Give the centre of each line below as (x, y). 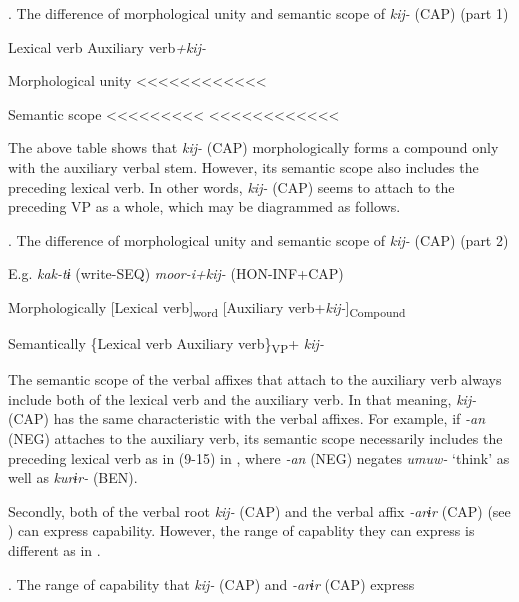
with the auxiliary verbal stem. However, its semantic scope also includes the (243, 166)
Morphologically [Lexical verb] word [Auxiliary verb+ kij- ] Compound (207, 308)
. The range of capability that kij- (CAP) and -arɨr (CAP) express (211, 583)
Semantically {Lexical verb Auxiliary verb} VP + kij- (166, 344)
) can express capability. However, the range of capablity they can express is (241, 530)
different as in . (54, 549)
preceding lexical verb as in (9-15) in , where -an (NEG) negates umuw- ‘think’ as (259, 457)
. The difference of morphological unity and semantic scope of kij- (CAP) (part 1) (258, 13)
